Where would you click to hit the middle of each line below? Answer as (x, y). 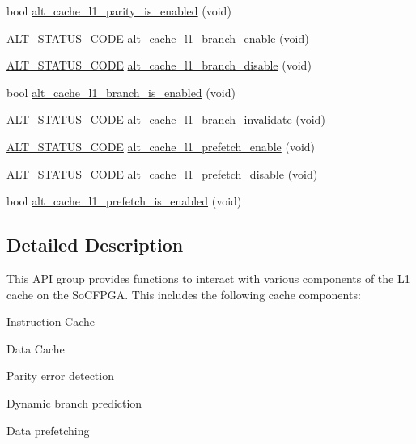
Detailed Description (95, 245)
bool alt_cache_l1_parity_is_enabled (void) (119, 11)
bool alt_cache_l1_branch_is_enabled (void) (121, 92)
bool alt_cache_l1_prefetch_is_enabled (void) (124, 201)
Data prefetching (48, 430)
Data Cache (36, 348)
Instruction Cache (51, 321)
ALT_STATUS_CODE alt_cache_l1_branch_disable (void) (159, 65)
